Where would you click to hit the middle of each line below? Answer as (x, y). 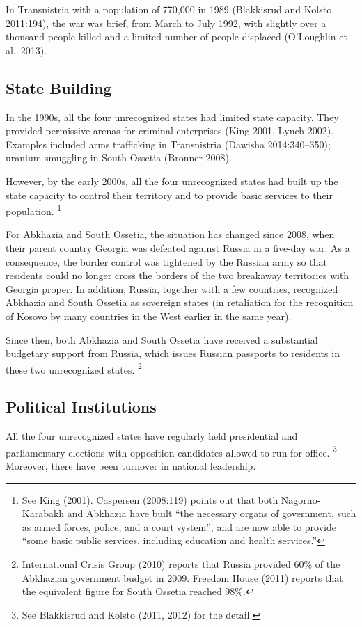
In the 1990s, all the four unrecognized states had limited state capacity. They (172, 117)
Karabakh (43, 513)
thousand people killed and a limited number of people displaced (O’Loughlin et (176, 37)
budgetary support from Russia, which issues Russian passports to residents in (173, 353)
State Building (59, 87)
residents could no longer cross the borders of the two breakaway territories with (178, 275)
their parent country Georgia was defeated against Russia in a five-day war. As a (178, 247)
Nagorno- (301, 499)
